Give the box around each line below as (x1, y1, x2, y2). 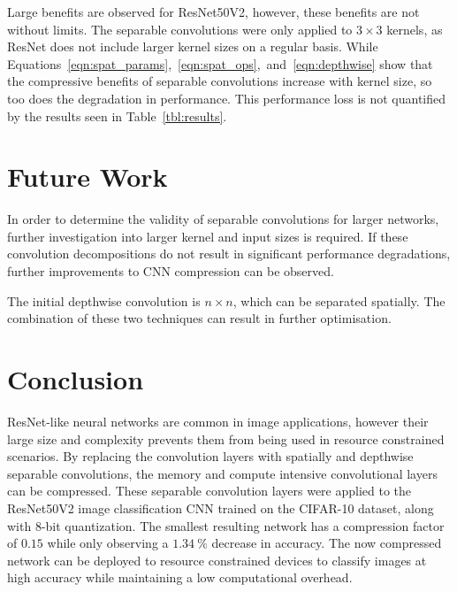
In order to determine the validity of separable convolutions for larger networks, (7, 210, 439, 228)
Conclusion (7, 361, 144, 397)
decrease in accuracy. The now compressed (211, 534, 442, 552)
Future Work (7, 158, 168, 195)
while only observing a (47, 534, 169, 552)
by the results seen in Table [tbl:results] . (7, 106, 227, 125)
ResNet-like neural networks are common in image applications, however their (7, 411, 429, 430)
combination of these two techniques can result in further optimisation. (7, 309, 392, 327)
